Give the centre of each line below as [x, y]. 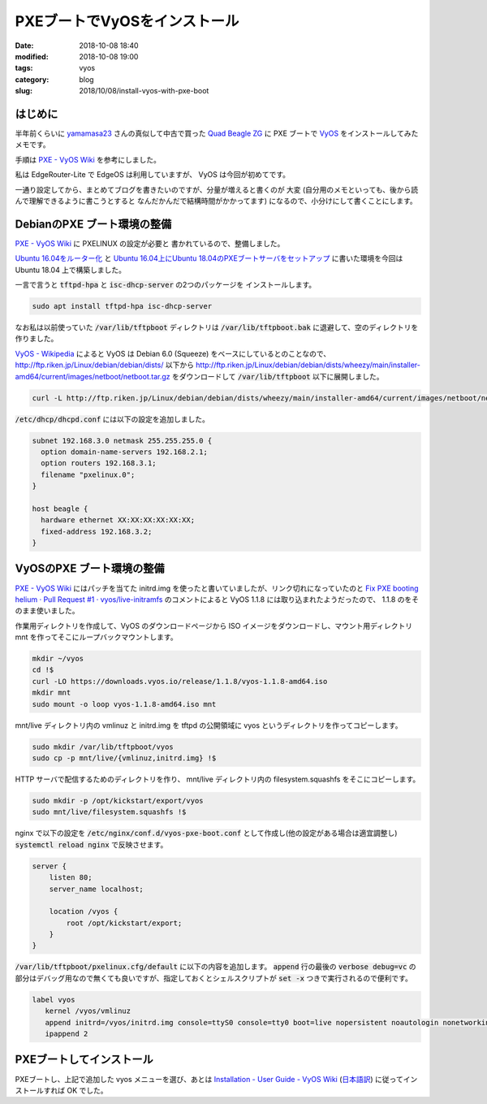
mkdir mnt [52, 693]
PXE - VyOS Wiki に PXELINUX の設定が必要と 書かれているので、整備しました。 [150, 243]
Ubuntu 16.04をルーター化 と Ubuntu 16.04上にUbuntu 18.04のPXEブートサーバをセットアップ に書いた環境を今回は [209, 258]
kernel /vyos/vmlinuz [88, 1011]
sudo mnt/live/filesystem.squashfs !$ [109, 812]
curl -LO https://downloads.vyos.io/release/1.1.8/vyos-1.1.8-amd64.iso [180, 681]
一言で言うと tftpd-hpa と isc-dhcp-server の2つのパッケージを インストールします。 [166, 285]
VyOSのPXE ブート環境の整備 [90, 569]
